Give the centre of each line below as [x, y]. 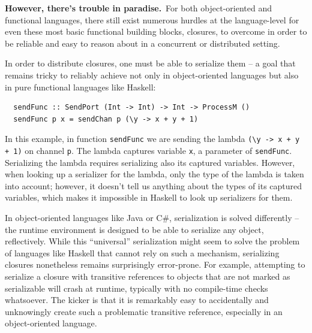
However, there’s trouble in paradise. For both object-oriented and [138, 8]
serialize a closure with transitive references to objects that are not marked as [148, 276]
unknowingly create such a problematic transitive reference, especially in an [144, 311]
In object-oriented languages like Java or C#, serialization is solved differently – [152, 218]
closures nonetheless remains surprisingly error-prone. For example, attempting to [155, 264]
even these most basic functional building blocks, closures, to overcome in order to [156, 31]
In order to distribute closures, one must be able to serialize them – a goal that [150, 63]
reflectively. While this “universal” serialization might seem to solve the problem [152, 241]
